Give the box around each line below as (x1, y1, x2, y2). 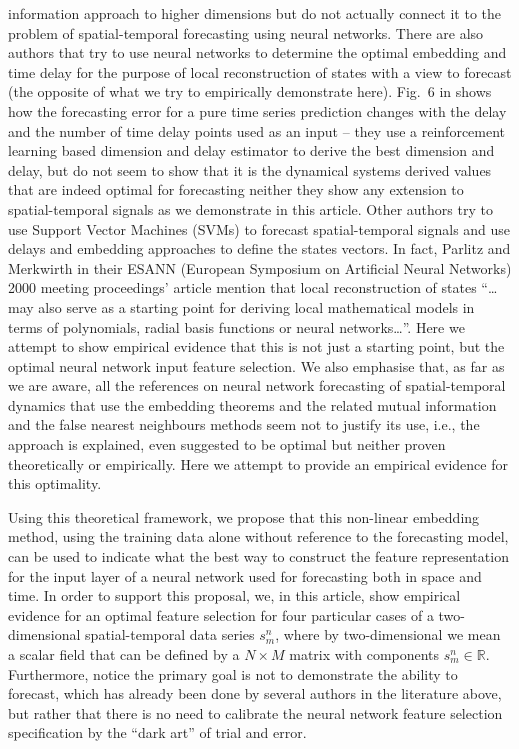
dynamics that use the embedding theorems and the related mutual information (8, 394, 497, 415)
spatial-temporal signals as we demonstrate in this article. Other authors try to (8, 198, 493, 219)
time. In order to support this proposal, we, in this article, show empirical (8, 585, 461, 606)
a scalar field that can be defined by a (8, 644, 240, 664)
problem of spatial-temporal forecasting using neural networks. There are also (8, 22, 484, 43)
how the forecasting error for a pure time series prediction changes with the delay (8, 100, 507, 121)
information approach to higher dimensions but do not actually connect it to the (8, 3, 502, 23)
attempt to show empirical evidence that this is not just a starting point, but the (8, 336, 505, 357)
